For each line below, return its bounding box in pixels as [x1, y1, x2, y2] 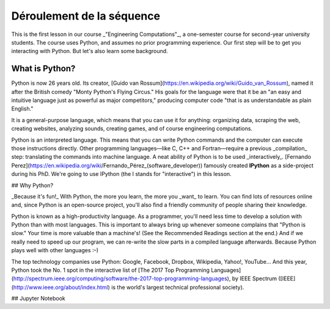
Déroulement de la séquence [11, 9, 161, 23]
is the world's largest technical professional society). [111, 283, 244, 291]
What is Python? [11, 64, 76, 74]
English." [11, 105, 34, 112]
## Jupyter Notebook [11, 295, 65, 302]
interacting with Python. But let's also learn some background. [11, 48, 168, 55]
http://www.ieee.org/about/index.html [13, 283, 108, 291]
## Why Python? [11, 181, 54, 189]
